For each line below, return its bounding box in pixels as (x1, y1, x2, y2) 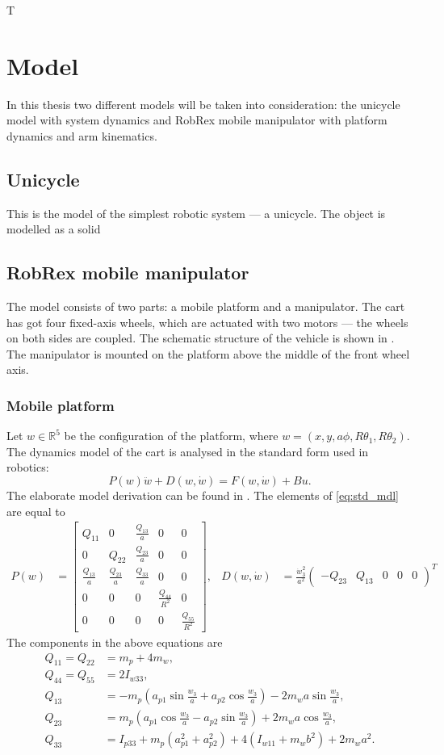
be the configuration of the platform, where (64, 427, 279, 444)
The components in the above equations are (6, 633, 223, 650)
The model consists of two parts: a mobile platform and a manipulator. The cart (6, 298, 405, 315)
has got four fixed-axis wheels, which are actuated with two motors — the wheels (6, 313, 408, 330)
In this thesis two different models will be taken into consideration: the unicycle (6, 95, 400, 112)
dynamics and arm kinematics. (6, 127, 157, 144)
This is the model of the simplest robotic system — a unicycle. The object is (6, 204, 386, 221)
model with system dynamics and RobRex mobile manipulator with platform (6, 111, 387, 128)
